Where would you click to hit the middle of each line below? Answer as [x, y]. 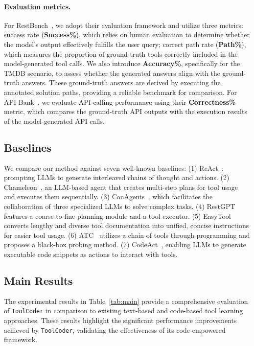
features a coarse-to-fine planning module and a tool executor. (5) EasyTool [117, 216]
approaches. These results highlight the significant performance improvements [120, 320]
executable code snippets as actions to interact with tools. [91, 254]
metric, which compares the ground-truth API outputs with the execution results [126, 111]
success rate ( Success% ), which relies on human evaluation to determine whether [127, 35]
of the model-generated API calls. [54, 121]
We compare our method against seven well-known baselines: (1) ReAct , [114, 168]
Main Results [38, 280]
